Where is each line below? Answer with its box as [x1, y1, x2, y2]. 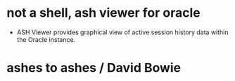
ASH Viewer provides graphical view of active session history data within [16, 28, 229, 36]
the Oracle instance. [16, 35, 76, 43]
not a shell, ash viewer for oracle [6, 5, 201, 21]
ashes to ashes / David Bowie [6, 60, 182, 76]
